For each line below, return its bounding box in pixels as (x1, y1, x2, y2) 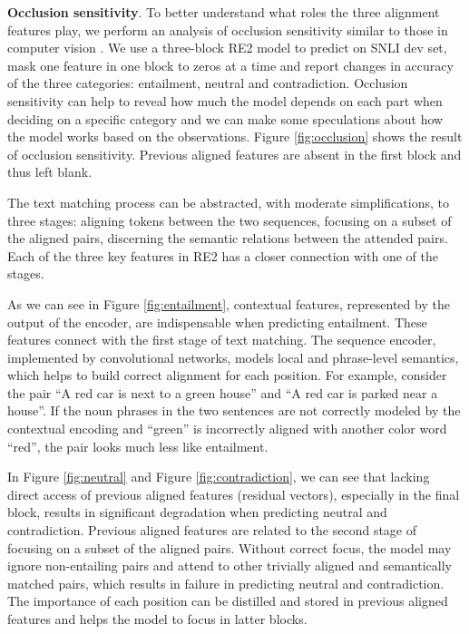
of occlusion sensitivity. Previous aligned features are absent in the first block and (7, 144, 462, 163)
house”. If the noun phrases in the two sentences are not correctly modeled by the (7, 401, 461, 420)
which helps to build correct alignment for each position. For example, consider (7, 366, 447, 385)
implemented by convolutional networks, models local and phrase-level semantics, (7, 347, 459, 366)
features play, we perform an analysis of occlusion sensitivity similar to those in (7, 20, 448, 39)
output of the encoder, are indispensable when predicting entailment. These (7, 312, 427, 331)
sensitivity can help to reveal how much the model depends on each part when (7, 91, 443, 110)
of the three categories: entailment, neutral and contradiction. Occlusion (7, 73, 408, 93)
